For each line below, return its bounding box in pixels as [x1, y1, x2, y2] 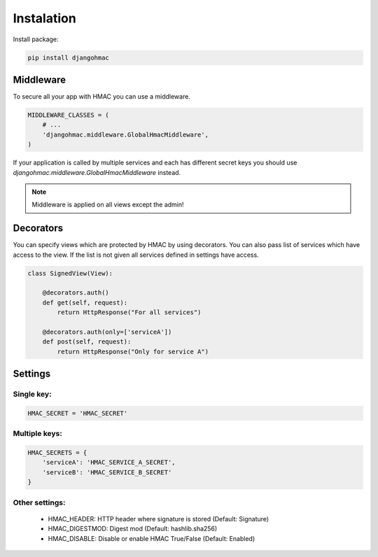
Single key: [13, 389, 52, 399]
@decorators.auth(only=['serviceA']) [42, 327, 172, 336]
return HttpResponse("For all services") [57, 309, 202, 316]
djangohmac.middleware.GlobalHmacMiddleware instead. [13, 168, 181, 176]
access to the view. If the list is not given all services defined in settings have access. [13, 251, 259, 259]
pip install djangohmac [27, 53, 110, 62]
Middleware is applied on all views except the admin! [31, 200, 185, 209]
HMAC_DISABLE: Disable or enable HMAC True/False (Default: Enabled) [48, 534, 255, 542]
